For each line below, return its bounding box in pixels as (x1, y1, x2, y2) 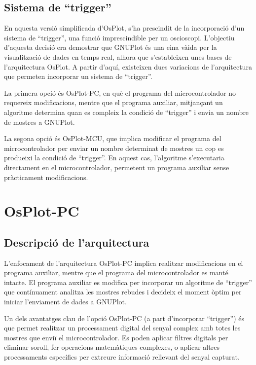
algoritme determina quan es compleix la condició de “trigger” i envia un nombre (4, 107, 249, 117)
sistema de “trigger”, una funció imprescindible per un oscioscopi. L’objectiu (4, 32, 235, 42)
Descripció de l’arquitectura (4, 234, 149, 250)
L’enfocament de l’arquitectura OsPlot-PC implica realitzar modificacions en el (4, 257, 243, 268)
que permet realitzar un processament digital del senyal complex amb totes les (4, 323, 241, 333)
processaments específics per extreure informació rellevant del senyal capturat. (4, 352, 240, 362)
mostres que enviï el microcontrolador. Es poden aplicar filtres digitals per (4, 332, 228, 342)
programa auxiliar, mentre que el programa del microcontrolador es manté (4, 267, 228, 278)
